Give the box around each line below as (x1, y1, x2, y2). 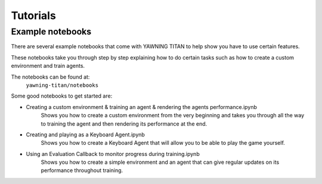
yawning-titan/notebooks (26, 82, 98, 89)
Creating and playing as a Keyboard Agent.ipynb (26, 131, 145, 138)
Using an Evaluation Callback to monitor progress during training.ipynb (26, 150, 200, 157)
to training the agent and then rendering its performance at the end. (41, 120, 208, 127)
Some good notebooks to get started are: (11, 92, 113, 99)
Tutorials (11, 9, 56, 22)
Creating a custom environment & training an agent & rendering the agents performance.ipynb (26, 103, 258, 110)
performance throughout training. (41, 167, 123, 174)
